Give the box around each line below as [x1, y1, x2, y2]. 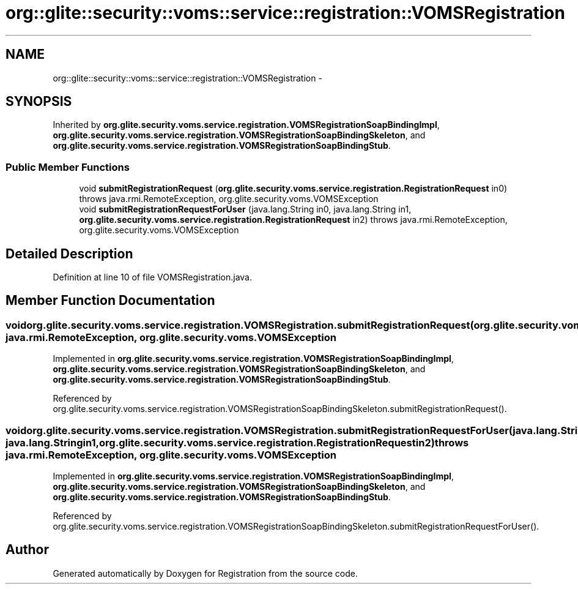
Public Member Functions [6, 160, 130, 173]
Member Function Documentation [6, 293, 215, 309]
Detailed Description [6, 246, 133, 261]
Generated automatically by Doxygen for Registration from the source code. [53, 568, 358, 579]
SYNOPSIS [6, 94, 72, 110]
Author [6, 542, 49, 558]
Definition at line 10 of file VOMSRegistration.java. [53, 272, 253, 283]
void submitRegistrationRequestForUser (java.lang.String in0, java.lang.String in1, [79, 204, 412, 215]
